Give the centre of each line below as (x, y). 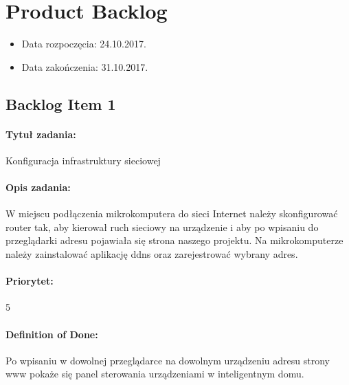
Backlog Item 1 (61, 103)
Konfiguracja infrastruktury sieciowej (83, 160)
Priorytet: (30, 281)
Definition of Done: (52, 334)
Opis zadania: (38, 187)
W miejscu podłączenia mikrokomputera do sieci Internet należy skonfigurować (172, 213)
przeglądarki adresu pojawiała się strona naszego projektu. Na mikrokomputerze (174, 240)
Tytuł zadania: (41, 134)
